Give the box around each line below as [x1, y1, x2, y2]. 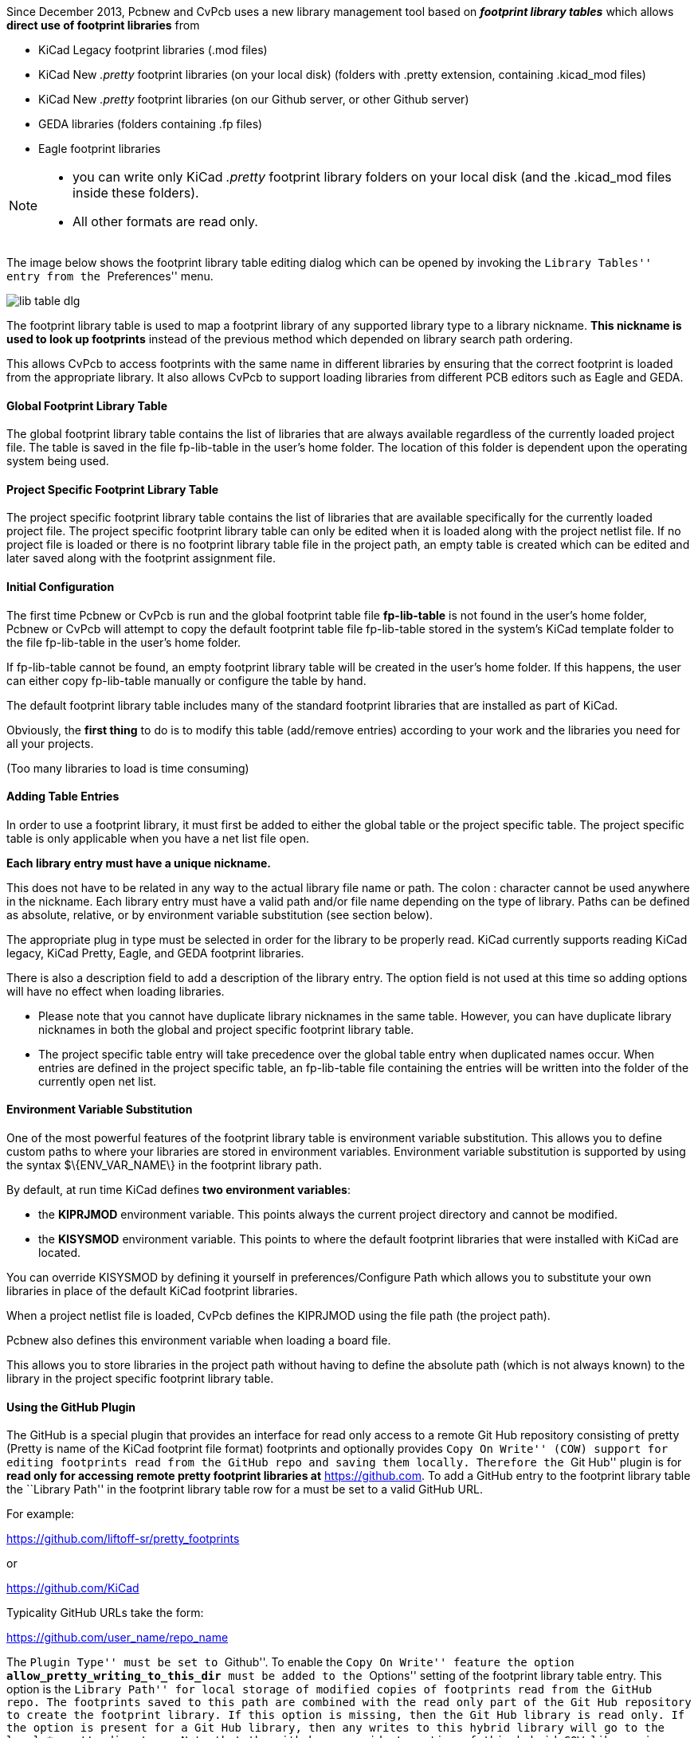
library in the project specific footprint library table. [6, 1372, 274, 1386]
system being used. [6, 454, 109, 468]
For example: [6, 1507, 75, 1521]
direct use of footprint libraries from [6, 18, 200, 32]
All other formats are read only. [73, 213, 258, 229]
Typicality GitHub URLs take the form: [6, 1606, 204, 1620]
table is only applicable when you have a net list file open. [6, 831, 309, 845]
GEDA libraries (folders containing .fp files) [38, 117, 263, 131]
